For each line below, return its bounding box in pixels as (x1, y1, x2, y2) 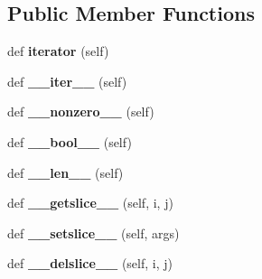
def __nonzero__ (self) (7, 102, 154, 121)
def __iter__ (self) (7, 71, 127, 90)
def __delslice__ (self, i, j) (7, 254, 173, 273)
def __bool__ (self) (7, 132, 132, 151)
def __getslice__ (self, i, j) (7, 193, 173, 212)
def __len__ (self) (7, 163, 124, 181)
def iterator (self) (7, 42, 109, 60)
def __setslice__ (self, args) (7, 223, 180, 242)
